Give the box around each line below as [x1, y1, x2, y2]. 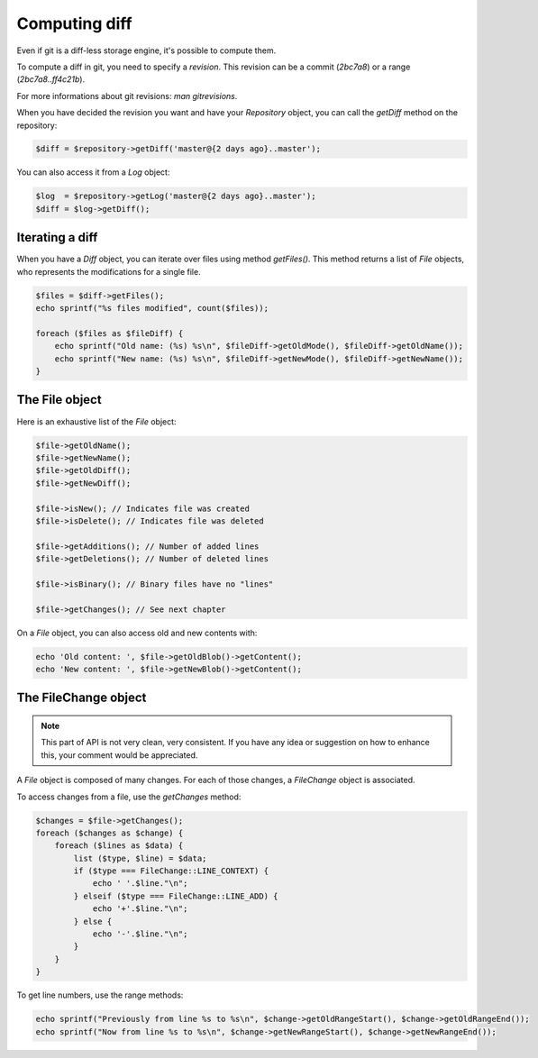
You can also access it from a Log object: [16, 167, 170, 178]
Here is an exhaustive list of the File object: [16, 415, 177, 427]
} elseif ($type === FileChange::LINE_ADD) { [73, 890, 278, 901]
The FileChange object [16, 690, 147, 706]
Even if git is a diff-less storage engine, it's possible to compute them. [16, 45, 277, 56]
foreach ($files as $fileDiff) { [35, 328, 184, 338]
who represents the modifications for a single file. [16, 266, 202, 277]
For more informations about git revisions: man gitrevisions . [16, 90, 238, 101]
